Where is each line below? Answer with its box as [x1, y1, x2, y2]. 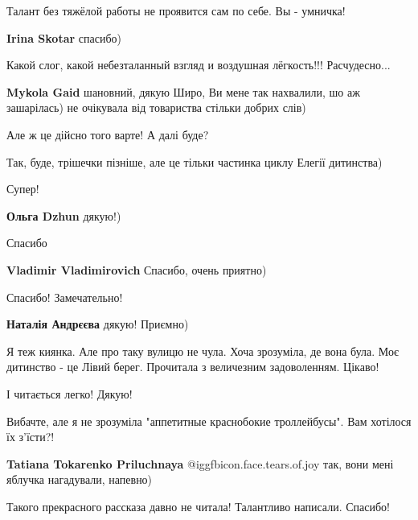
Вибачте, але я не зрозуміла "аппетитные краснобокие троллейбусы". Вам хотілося [6, 412, 412, 429]
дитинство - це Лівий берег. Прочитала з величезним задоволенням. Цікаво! [6, 358, 379, 375]
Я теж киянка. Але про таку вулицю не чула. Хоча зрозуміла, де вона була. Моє [6, 342, 399, 359]
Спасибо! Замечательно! [6, 288, 123, 305]
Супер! [6, 180, 39, 197]
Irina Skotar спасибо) [6, 29, 121, 46]
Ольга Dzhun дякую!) [6, 207, 121, 224]
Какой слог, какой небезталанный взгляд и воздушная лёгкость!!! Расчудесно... [6, 56, 391, 73]
